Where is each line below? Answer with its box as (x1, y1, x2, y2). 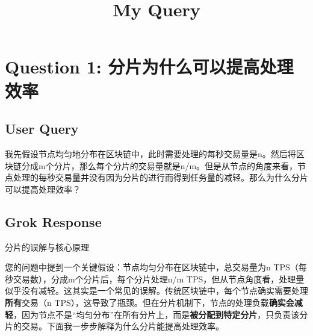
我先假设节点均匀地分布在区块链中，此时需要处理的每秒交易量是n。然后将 (5, 147, 296, 160)
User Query (5, 119, 79, 138)
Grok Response (5, 212, 102, 231)
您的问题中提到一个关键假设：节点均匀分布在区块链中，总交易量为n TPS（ (5, 261, 299, 273)
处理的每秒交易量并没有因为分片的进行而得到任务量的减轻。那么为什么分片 (13, 171, 308, 184)
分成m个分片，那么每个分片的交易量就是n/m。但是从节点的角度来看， (21, 159, 298, 172)
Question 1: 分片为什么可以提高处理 (5, 54, 294, 79)
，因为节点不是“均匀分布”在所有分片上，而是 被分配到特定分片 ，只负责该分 (13, 308, 308, 320)
